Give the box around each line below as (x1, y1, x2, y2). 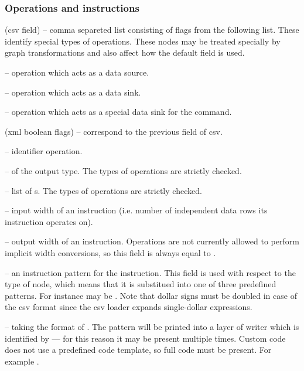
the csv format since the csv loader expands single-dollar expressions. (5, 301, 252, 313)
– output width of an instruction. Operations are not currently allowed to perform (5, 235, 299, 247)
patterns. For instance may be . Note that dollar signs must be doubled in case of (5, 289, 297, 301)
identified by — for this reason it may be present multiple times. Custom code (5, 332, 286, 344)
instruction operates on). (5, 215, 93, 227)
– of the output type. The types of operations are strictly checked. (5, 164, 242, 176)
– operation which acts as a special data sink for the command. (5, 105, 232, 118)
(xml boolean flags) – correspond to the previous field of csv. (5, 125, 223, 137)
